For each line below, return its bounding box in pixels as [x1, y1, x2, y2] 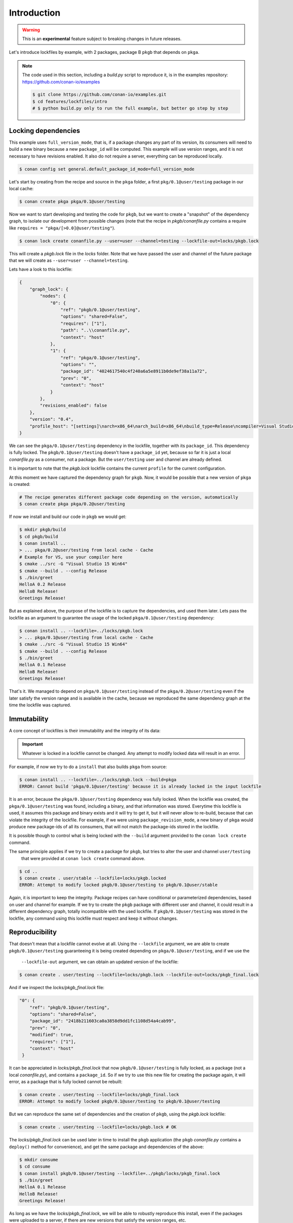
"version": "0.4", [29, 416, 74, 422]
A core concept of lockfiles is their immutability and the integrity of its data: [9, 727, 161, 733]
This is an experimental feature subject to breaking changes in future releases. [22, 36, 182, 42]
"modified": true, [29, 1032, 74, 1038]
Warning [22, 27, 40, 33]
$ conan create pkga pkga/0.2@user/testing [19, 501, 126, 507]
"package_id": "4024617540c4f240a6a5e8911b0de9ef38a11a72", [60, 368, 208, 374]
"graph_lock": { [29, 286, 68, 292]
